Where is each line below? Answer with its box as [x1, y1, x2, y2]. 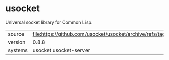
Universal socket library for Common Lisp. [5, 19, 93, 25]
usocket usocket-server [32, 47, 90, 54]
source [8, 30, 24, 37]
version [8, 38, 26, 45]
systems [8, 47, 28, 54]
